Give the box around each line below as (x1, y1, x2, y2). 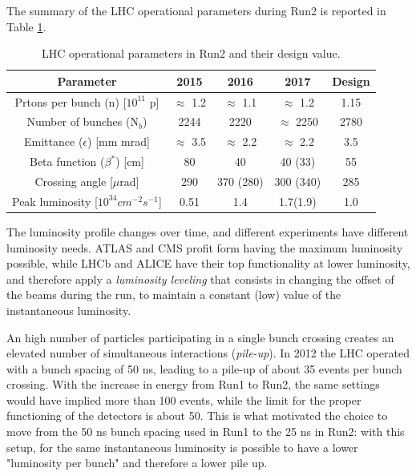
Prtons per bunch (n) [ (14, 93, 127, 110)
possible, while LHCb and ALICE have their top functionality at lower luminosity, (6, 255, 410, 272)
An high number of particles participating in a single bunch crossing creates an (6, 329, 394, 345)
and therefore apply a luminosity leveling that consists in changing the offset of (6, 270, 394, 287)
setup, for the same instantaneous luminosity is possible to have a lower (6, 438, 358, 455)
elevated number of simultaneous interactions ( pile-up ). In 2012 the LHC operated (6, 345, 410, 361)
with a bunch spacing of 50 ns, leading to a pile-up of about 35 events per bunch (6, 360, 402, 377)
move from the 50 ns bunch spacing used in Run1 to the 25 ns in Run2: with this (6, 423, 405, 440)
